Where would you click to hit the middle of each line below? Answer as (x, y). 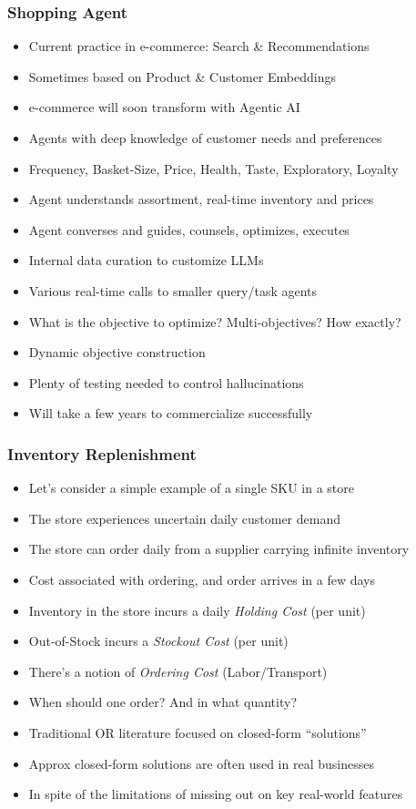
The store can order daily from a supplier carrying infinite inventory (219, 549)
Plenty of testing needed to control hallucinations (166, 382)
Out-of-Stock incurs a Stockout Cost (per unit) (158, 641)
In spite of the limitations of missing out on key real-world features (216, 794)
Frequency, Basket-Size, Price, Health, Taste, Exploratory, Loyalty (213, 168)
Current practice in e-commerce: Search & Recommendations (199, 46)
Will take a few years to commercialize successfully (171, 413)
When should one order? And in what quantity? (162, 702)
